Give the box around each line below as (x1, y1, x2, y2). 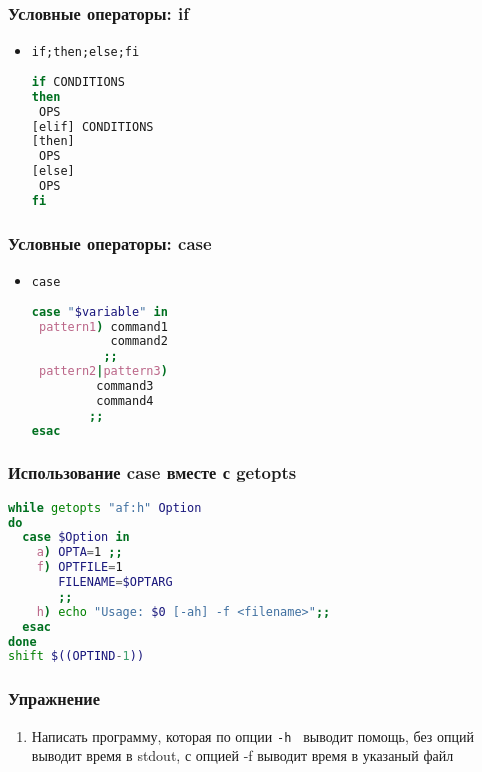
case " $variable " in (31, 304, 168, 319)
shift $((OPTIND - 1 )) (8, 649, 145, 664)
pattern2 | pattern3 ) (38, 364, 168, 379)
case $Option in (22, 530, 130, 545)
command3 (96, 379, 154, 393)
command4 (96, 393, 154, 408)
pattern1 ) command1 (38, 319, 168, 334)
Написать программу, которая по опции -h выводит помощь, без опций (31, 725, 474, 746)
